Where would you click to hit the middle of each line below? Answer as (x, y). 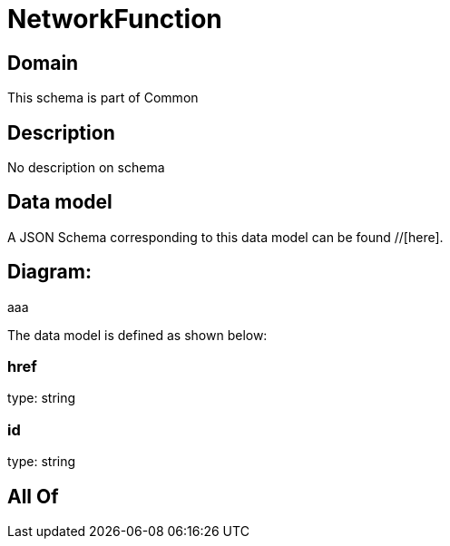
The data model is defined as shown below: (137, 335)
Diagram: (49, 272)
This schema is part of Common (103, 98)
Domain (43, 63)
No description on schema (86, 168)
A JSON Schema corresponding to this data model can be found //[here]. (225, 237)
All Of (33, 496)
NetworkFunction (115, 19)
